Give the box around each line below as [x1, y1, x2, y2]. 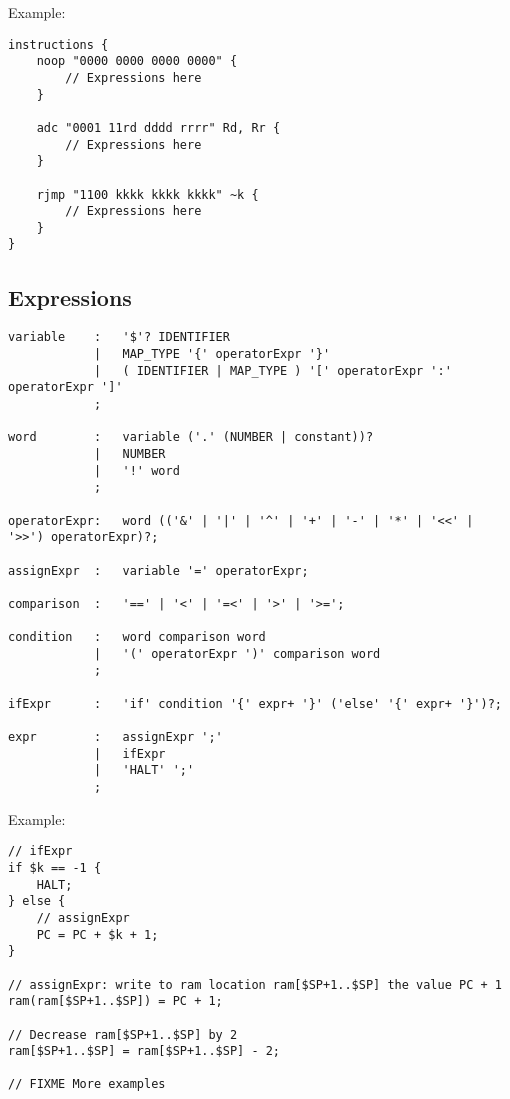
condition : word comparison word [8, 630, 266, 645]
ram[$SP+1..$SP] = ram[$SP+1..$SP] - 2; [8, 1044, 281, 1059]
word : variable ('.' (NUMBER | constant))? [8, 430, 374, 445]
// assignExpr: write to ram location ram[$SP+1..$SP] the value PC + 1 [8, 977, 502, 992]
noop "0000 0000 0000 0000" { [36, 54, 238, 69]
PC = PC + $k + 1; [36, 927, 159, 942]
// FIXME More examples [8, 1077, 166, 1092]
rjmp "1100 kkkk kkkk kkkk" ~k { [36, 187, 259, 202]
